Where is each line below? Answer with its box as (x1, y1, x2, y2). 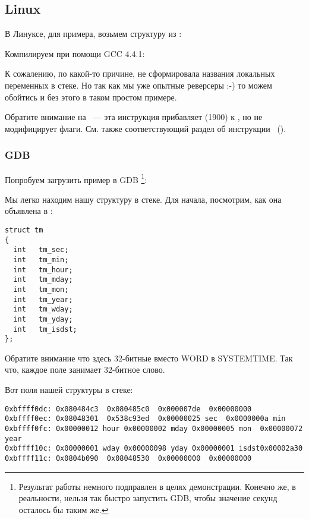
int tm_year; (13, 295, 73, 304)
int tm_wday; (13, 305, 73, 314)
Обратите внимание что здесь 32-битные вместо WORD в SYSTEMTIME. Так (5, 351, 293, 364)
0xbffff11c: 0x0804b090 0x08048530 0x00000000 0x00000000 (5, 454, 252, 463)
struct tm (5, 226, 43, 235)
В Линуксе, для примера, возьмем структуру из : (5, 27, 182, 40)
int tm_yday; (13, 314, 73, 323)
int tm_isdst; (13, 325, 77, 334)
